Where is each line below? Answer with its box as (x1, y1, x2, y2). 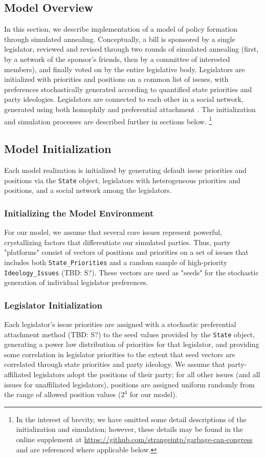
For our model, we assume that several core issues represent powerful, (4, 227, 223, 237)
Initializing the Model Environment (4, 206, 154, 219)
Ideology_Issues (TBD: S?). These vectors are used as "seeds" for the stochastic (4, 267, 259, 277)
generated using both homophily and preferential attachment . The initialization (4, 103, 256, 114)
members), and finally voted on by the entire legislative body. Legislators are (4, 63, 245, 74)
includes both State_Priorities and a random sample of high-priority (4, 256, 228, 267)
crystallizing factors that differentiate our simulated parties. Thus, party (4, 236, 231, 247)
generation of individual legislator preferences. (4, 277, 148, 288)
